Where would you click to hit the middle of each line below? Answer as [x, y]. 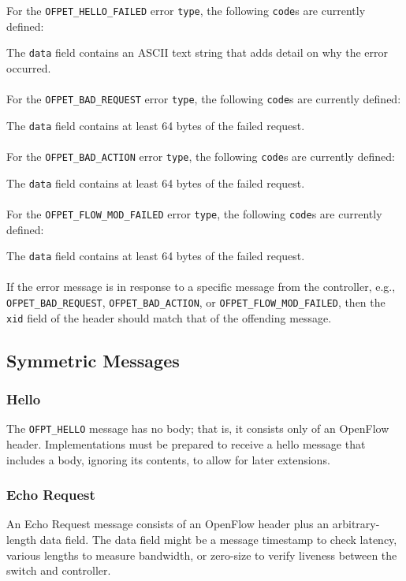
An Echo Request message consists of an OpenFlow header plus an [168, 524]
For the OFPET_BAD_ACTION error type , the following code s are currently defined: [201, 156]
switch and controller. [59, 570]
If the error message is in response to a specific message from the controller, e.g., [201, 287]
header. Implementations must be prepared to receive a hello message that [186, 443]
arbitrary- [356, 524]
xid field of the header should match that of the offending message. [169, 317]
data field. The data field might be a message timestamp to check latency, [218, 539]
